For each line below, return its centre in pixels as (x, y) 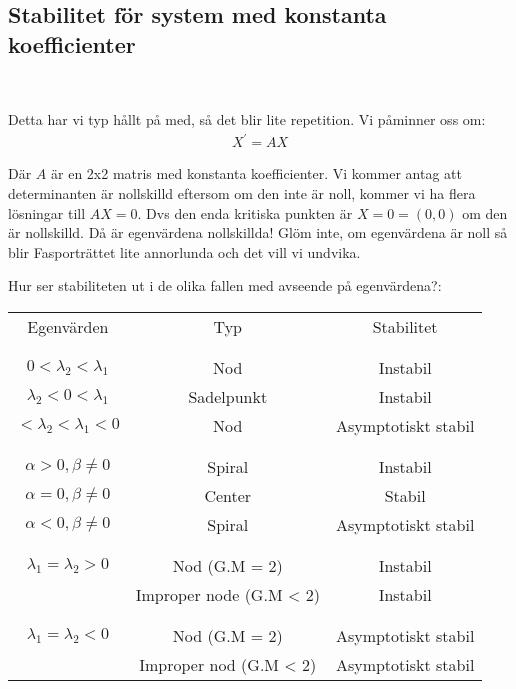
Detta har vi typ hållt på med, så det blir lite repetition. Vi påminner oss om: (247, 119)
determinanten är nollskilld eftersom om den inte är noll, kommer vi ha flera (242, 192)
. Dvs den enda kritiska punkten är (245, 212)
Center (228, 495)
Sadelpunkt (228, 396)
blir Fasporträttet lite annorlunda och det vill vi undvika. (184, 251)
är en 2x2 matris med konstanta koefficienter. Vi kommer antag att (256, 173)
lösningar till (47, 212)
